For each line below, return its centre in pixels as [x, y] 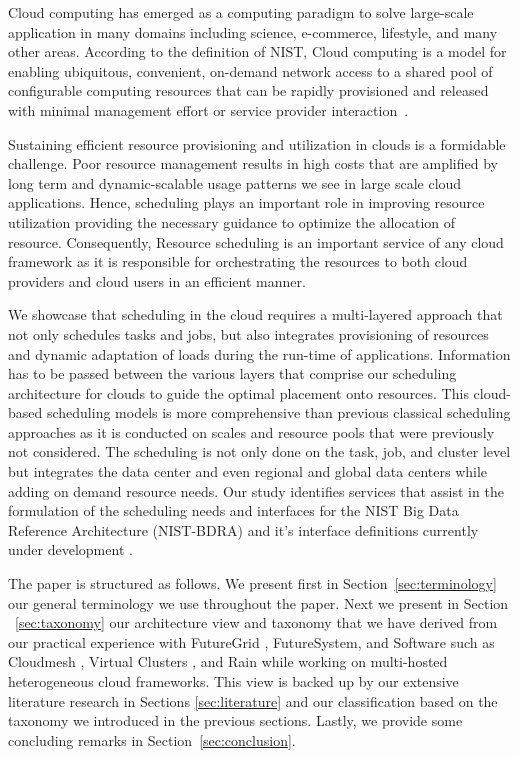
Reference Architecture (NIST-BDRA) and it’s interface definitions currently [243, 529]
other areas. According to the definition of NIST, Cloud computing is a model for [257, 51]
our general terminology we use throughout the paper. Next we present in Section [258, 602]
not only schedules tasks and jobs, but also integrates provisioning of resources [248, 333]
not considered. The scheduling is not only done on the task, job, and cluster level [259, 451]
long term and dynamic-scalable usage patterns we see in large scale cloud [235, 182]
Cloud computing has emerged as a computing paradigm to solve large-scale [241, 12]
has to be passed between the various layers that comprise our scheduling [232, 373]
